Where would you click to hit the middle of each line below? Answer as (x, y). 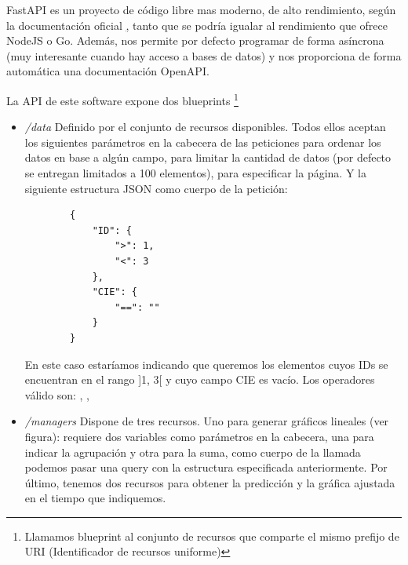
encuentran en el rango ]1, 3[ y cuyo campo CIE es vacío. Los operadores (200, 379)
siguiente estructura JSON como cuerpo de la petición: (156, 188)
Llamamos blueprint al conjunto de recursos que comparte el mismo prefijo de (212, 536)
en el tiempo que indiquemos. (95, 498)
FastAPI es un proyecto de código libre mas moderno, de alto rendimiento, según (201, 9)
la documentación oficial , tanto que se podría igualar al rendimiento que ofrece (197, 25)
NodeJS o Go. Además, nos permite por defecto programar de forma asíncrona (195, 40)
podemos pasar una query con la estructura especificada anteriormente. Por (206, 467)
